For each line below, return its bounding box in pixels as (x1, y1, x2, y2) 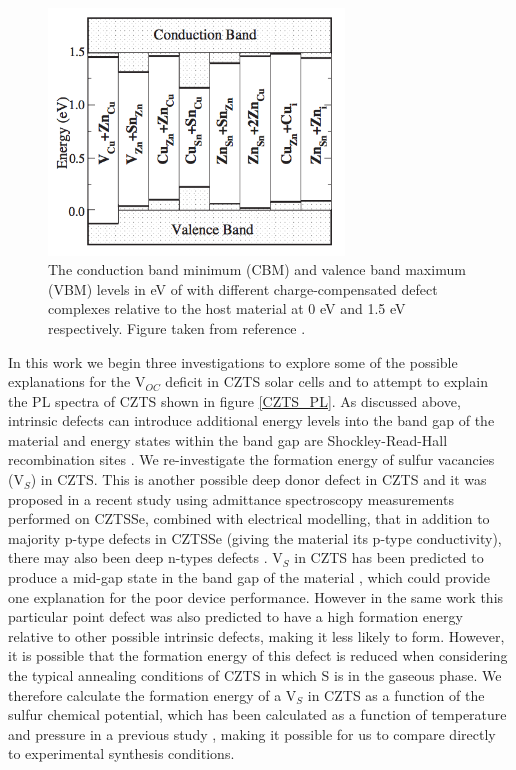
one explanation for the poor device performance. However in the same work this (8, 586, 504, 607)
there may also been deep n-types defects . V (8, 547, 283, 568)
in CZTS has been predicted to (294, 547, 484, 568)
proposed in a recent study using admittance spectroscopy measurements (8, 488, 454, 509)
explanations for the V (8, 371, 146, 392)
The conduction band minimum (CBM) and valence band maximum (48, 259, 466, 280)
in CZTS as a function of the (307, 684, 485, 705)
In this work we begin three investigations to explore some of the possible (8, 351, 458, 372)
